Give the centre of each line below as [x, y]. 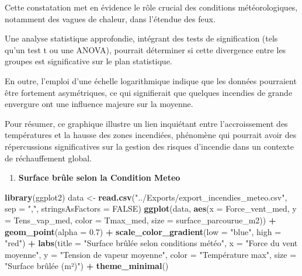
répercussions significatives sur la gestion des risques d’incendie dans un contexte [149, 146]
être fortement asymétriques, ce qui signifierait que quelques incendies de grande [149, 92]
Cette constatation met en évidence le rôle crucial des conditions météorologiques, [151, 7]
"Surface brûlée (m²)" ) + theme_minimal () [87, 266]
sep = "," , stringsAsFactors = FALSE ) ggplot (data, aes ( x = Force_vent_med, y [151, 208]
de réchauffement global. [48, 158]
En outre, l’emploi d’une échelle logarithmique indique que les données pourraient [151, 80]
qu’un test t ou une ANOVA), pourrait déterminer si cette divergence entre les [145, 49]
